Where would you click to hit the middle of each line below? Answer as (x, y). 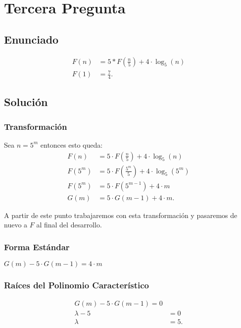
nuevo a (16, 225)
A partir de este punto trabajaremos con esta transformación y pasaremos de (121, 215)
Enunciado (31, 39)
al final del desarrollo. (69, 225)
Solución (26, 102)
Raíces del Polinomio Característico (76, 285)
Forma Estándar (37, 246)
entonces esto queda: (72, 144)
